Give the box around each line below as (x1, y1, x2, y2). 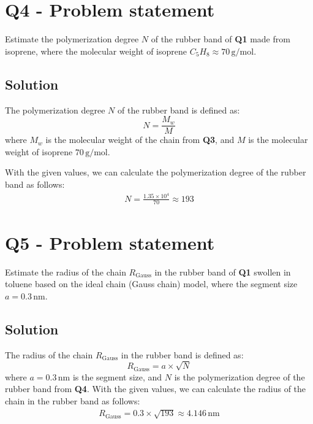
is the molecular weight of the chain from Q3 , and (45, 133, 235, 146)
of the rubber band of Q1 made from (151, 33, 290, 45)
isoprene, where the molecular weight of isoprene (5, 44, 187, 57)
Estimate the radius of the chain (5, 265, 126, 278)
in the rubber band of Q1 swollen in (154, 265, 291, 278)
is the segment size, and (72, 370, 162, 383)
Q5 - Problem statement (5, 229, 215, 255)
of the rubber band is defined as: (117, 103, 240, 116)
